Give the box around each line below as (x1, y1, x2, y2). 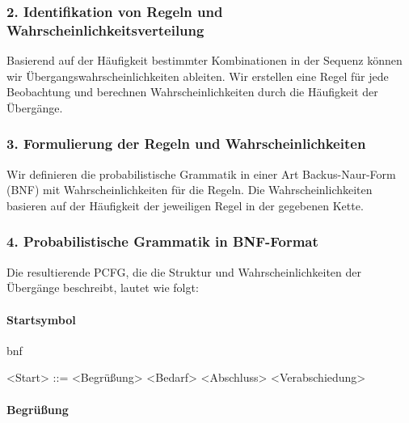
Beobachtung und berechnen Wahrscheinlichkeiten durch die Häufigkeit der (6, 83, 378, 100)
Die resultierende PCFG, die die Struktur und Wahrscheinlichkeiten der (6, 263, 362, 280)
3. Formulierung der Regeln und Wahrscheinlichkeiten (6, 133, 366, 154)
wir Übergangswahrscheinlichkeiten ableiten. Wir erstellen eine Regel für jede (6, 67, 389, 84)
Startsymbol (6, 311, 76, 328)
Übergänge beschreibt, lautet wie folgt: (6, 279, 199, 296)
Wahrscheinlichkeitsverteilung (6, 19, 204, 40)
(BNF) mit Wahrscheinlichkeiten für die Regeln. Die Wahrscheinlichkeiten (6, 181, 373, 198)
